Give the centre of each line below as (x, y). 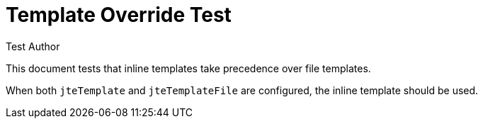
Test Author (33, 46)
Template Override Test (119, 15)
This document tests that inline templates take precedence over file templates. (188, 68)
